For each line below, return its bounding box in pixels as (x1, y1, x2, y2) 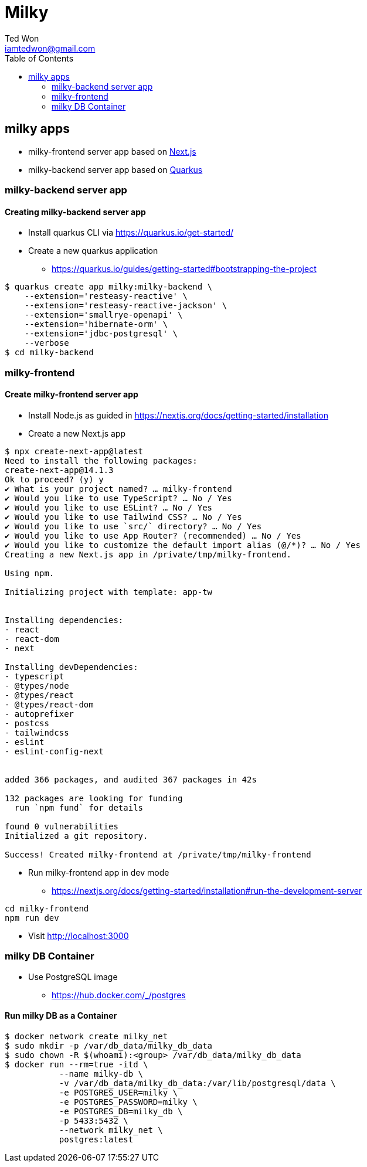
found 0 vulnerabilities (5, 821, 118, 831)
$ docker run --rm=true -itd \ (5, 1059, 148, 1069)
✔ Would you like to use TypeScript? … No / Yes (5, 493, 232, 503)
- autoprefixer (5, 709, 74, 719)
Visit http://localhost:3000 (28, 930, 129, 941)
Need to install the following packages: (5, 455, 198, 465)
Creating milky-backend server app (5, 206, 146, 217)
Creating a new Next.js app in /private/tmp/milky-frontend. (5, 549, 291, 559)
